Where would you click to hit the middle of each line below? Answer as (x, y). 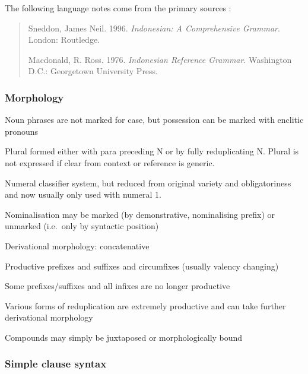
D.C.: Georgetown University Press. (93, 71)
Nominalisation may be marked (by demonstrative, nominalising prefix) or (140, 214)
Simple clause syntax (56, 364)
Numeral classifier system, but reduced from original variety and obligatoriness (148, 183)
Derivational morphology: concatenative (77, 245)
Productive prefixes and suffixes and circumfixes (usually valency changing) (142, 266)
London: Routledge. (64, 39)
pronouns (22, 131)
